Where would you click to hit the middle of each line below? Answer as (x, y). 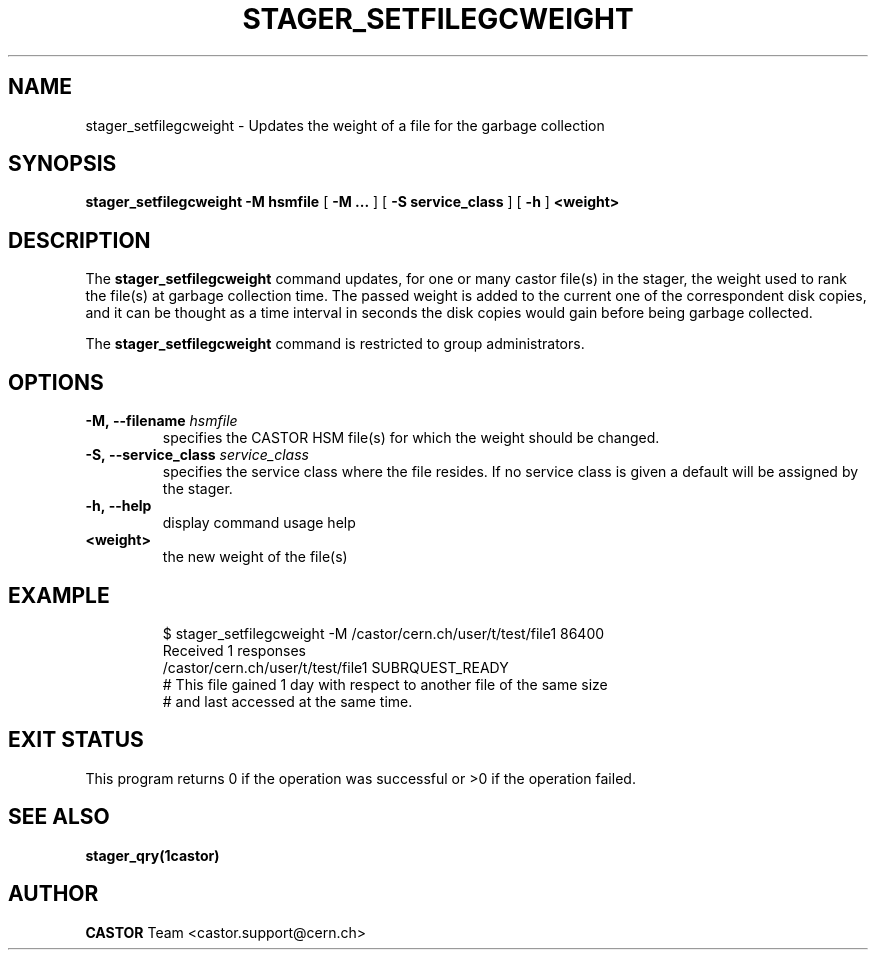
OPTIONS (56, 382)
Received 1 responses (234, 650)
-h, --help (118, 506)
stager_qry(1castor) (152, 855)
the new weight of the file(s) (255, 557)
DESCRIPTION (79, 240)
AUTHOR (53, 894)
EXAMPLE (59, 595)
